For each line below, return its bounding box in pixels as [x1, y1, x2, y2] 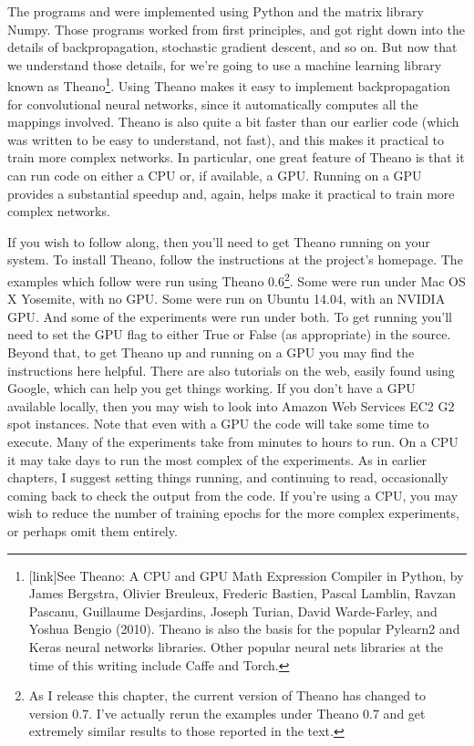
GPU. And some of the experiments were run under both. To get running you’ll [7, 306, 452, 326]
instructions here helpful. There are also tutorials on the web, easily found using [7, 360, 455, 379]
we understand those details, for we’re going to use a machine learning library [7, 55, 442, 74]
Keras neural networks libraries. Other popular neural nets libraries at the [28, 637, 444, 656]
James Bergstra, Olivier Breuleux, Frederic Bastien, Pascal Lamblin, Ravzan [28, 584, 457, 603]
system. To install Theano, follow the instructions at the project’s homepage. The [7, 250, 463, 269]
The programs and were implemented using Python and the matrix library [7, 2, 424, 20]
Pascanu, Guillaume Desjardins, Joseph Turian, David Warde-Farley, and [28, 601, 438, 620]
